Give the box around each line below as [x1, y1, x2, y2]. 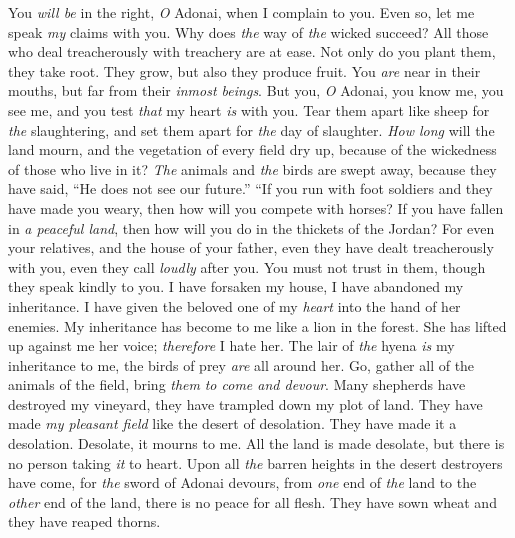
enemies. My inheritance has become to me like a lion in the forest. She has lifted [8, 315, 507, 336]
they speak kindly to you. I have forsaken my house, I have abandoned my [8, 276, 464, 297]
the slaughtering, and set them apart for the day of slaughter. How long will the [8, 119, 495, 140]
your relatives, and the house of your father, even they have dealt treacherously [8, 237, 494, 258]
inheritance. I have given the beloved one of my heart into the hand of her [8, 295, 461, 316]
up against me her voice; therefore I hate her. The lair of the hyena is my [8, 335, 455, 356]
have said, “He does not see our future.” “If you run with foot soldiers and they [8, 178, 493, 199]
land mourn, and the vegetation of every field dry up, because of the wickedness [8, 139, 497, 160]
